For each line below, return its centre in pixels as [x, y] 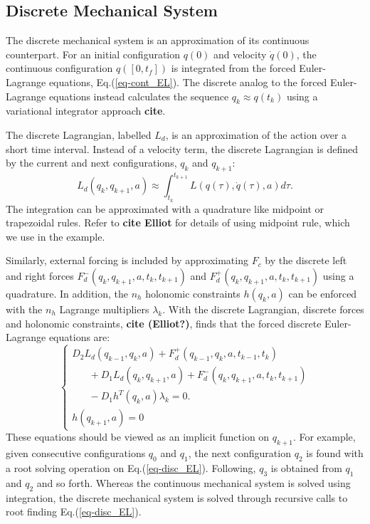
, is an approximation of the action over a [256, 134]
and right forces [40, 276]
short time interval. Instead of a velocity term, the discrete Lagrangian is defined [182, 148]
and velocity [240, 54]
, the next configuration [239, 453]
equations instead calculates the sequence [139, 96]
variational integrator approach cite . [86, 111]
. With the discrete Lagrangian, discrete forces [263, 309]
